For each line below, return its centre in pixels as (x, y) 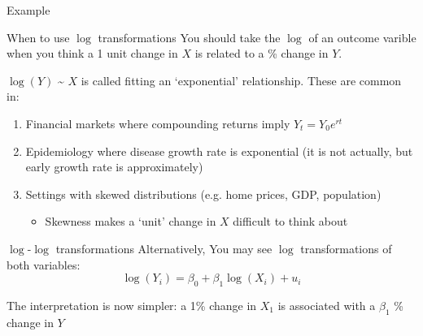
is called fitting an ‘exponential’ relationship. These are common (241, 80)
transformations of (346, 248)
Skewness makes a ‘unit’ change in (131, 221)
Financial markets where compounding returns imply (158, 123)
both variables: (44, 264)
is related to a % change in (262, 53)
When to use (38, 37)
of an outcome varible (362, 37)
